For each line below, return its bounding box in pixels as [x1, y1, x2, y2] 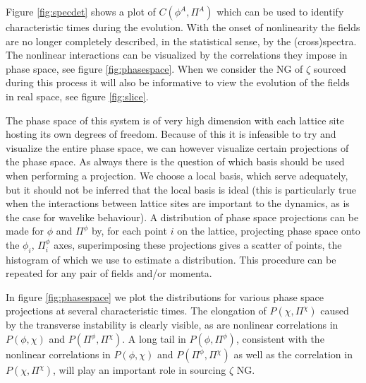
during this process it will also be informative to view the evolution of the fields [6, 75, 350, 90]
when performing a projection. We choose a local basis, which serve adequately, [6, 167, 348, 182]
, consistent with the [236, 331, 324, 346]
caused [320, 303, 349, 318]
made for [6, 223, 44, 238]
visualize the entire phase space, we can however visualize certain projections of [6, 140, 349, 155]
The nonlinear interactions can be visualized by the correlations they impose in [6, 47, 348, 62]
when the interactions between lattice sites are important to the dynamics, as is [6, 196, 350, 211]
